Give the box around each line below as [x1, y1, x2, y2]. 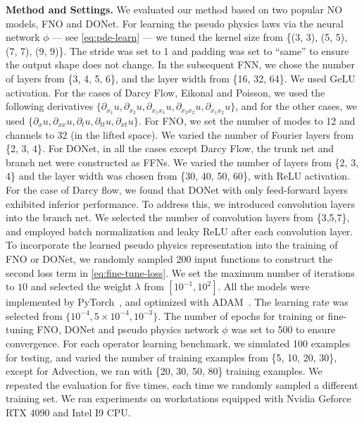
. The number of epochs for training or [158, 308, 325, 323]
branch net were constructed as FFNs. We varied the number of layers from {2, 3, [6, 154, 359, 169]
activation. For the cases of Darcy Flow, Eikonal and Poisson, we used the [6, 85, 325, 99]
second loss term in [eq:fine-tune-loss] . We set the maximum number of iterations [6, 265, 355, 280]
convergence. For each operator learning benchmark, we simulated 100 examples [6, 335, 351, 350]
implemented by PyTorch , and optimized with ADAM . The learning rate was [6, 294, 349, 309]
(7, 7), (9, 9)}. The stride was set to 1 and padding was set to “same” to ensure [6, 43, 349, 58]
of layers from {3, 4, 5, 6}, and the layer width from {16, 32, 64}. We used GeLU [6, 70, 356, 85]
